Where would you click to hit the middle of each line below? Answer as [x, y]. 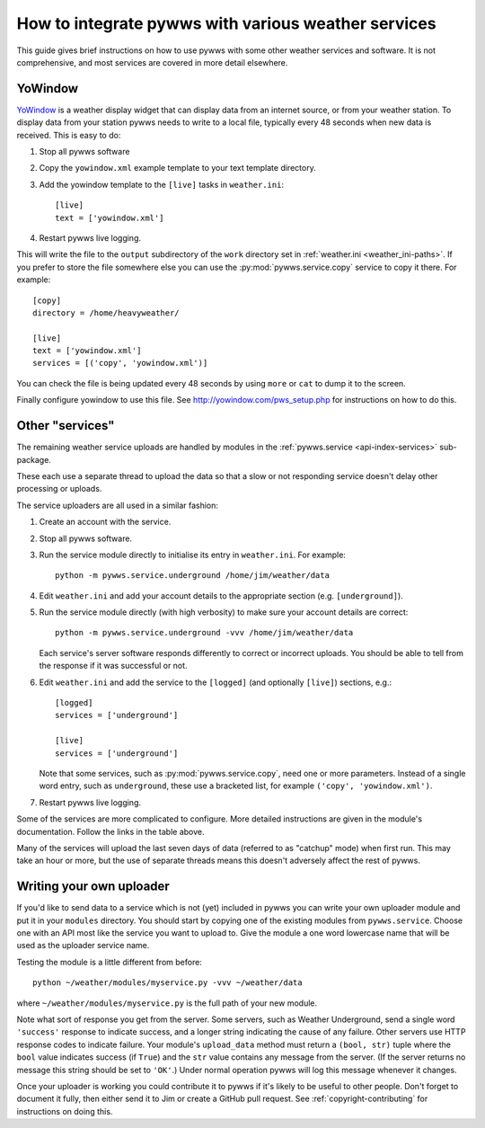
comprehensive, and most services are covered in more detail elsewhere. [152, 62]
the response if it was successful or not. [113, 666]
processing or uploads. [59, 489]
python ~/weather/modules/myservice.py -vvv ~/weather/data [168, 983]
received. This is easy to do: [69, 135]
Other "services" [66, 426]
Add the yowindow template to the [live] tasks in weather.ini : [162, 184]
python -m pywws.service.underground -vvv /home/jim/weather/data [204, 633]
